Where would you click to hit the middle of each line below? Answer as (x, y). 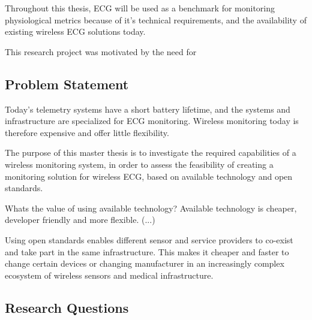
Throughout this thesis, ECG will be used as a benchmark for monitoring (140, 8)
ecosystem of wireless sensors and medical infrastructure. (109, 275)
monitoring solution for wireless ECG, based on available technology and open (149, 176)
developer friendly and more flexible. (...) (80, 220)
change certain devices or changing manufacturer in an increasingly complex (145, 263)
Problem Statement (67, 84)
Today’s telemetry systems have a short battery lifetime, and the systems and (148, 109)
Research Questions (67, 307)
